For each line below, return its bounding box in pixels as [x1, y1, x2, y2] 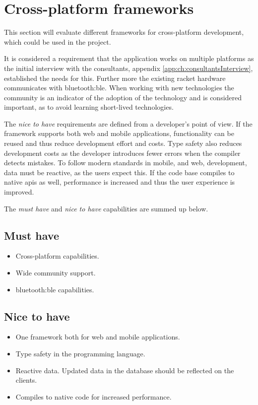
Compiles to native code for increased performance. [15, 391, 172, 402]
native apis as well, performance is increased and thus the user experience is [4, 177, 235, 187]
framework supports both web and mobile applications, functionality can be [4, 128, 234, 138]
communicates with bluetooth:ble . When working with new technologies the [4, 82, 234, 93]
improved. [4, 187, 34, 197]
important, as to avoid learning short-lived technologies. [4, 102, 174, 112]
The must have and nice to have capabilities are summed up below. [4, 203, 208, 213]
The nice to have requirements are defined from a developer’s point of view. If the [4, 118, 253, 129]
